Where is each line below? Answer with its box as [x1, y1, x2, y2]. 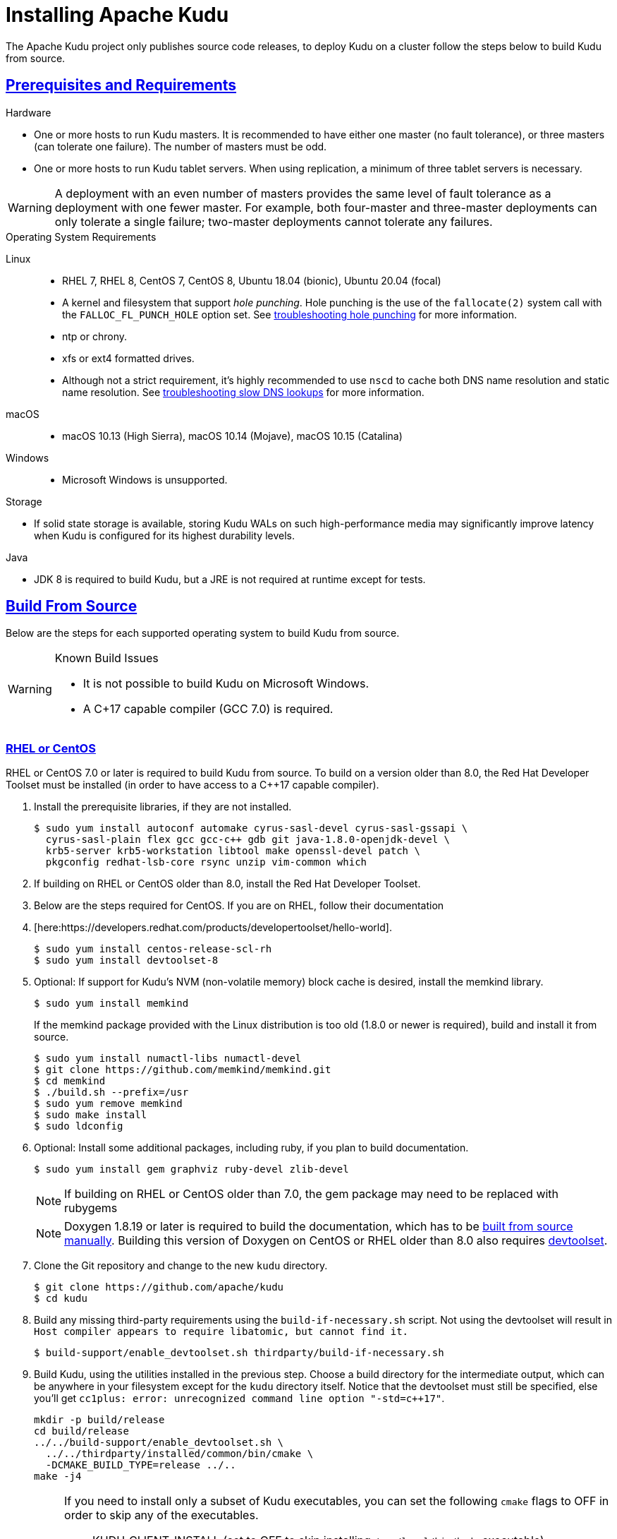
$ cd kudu [34, 1293, 87, 1305]
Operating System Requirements [6, 230, 157, 243]
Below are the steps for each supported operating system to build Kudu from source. [6, 627, 400, 640]
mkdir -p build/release [34, 1414, 165, 1426]
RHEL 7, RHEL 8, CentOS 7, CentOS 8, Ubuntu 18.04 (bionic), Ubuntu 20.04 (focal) [62, 274, 441, 287]
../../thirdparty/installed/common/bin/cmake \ [45, 1448, 314, 1460]
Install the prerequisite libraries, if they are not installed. [34, 801, 292, 813]
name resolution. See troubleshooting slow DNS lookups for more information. [62, 385, 424, 398]
